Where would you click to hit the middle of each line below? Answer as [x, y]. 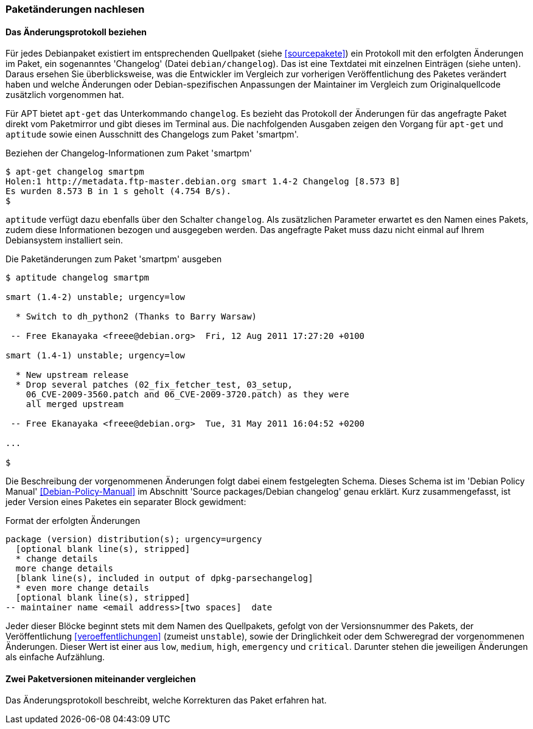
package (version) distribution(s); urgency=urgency [134, 539]
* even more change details [82, 588]
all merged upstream [75, 404]
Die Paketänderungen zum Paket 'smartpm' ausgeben [114, 259]
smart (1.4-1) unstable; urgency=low [96, 356]
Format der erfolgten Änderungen [73, 521]
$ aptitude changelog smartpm [78, 278]
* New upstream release [72, 375]
